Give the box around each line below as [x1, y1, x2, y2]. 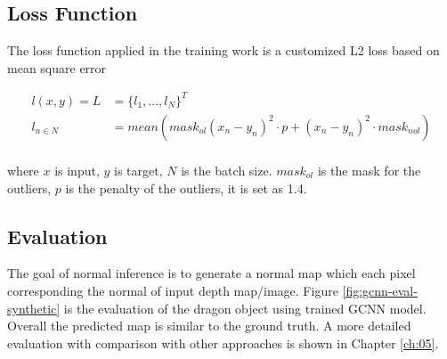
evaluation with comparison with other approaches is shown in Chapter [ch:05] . [7, 333, 439, 352]
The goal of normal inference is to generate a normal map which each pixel [7, 264, 416, 282]
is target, [114, 160, 163, 179]
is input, [54, 160, 100, 179]
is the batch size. [181, 160, 272, 179]
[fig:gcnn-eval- [342, 281, 418, 299]
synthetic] [7, 298, 61, 317]
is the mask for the [317, 160, 421, 179]
